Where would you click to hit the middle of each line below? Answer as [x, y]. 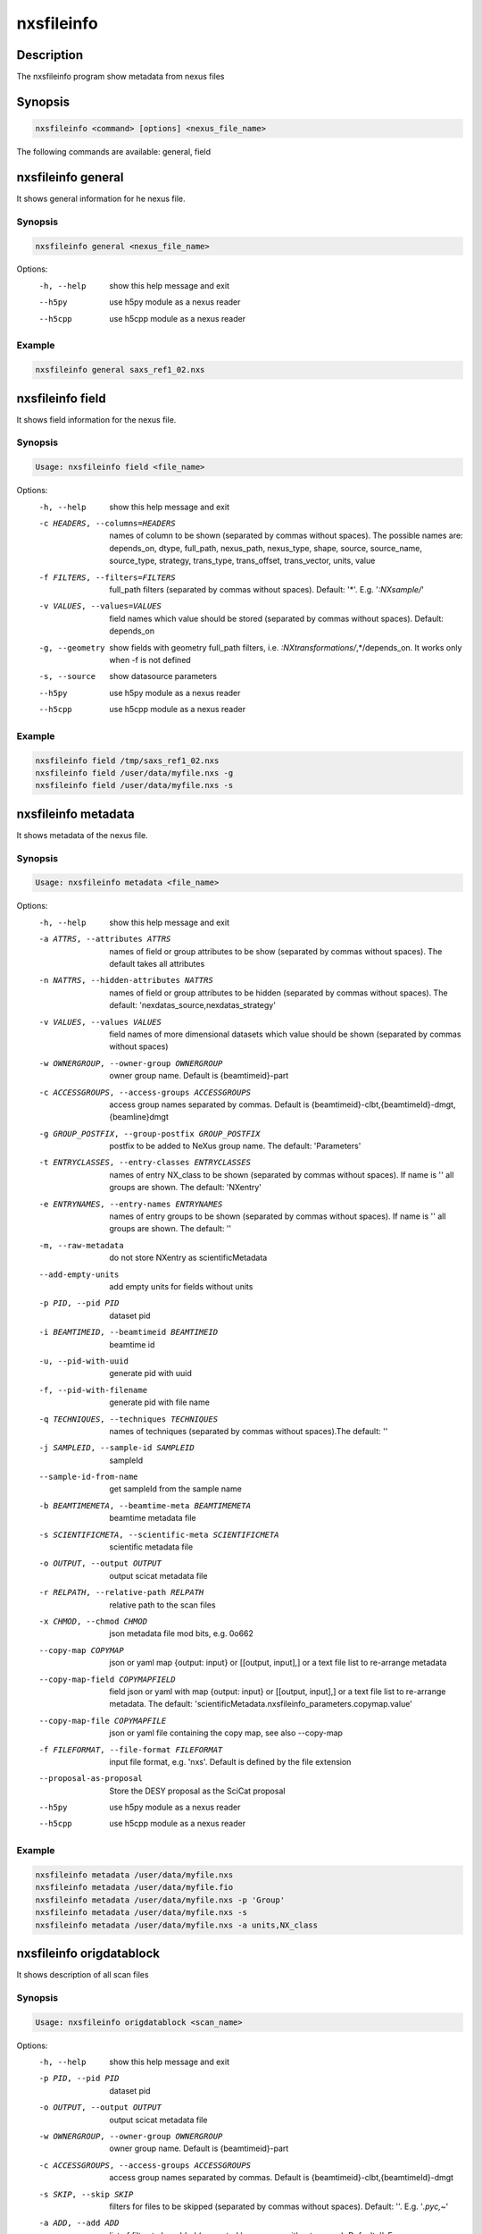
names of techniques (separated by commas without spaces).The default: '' [249, 1431]
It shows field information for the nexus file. [96, 419]
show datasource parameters [163, 676]
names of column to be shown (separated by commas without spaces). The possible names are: [286, 535]
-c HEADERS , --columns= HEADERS [107, 524]
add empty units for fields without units [181, 1286]
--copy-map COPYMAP [81, 1650]
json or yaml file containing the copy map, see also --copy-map [226, 1733]
